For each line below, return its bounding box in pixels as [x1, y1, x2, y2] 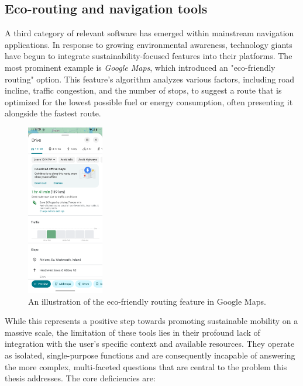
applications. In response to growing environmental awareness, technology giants [5, 38, 292, 50]
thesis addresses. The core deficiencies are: [5, 372, 156, 384]
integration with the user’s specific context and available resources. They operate [5, 337, 295, 350]
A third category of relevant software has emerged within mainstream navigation [5, 27, 294, 39]
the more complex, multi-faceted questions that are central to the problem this [5, 360, 287, 373]
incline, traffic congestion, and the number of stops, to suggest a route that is [5, 84, 282, 96]
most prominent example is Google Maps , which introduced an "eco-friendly [5, 61, 276, 73]
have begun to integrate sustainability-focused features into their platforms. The [5, 50, 292, 62]
